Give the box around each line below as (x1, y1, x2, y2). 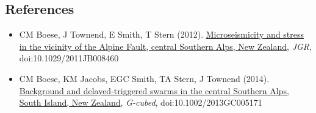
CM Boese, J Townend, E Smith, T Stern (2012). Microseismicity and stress (19, 28, 304, 41)
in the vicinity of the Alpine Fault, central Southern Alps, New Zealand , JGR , (19, 39, 312, 52)
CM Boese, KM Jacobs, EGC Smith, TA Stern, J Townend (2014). (19, 72, 270, 84)
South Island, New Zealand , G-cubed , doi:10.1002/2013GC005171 (19, 96, 262, 109)
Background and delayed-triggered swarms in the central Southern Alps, (19, 84, 289, 97)
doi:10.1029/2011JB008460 (19, 52, 119, 64)
